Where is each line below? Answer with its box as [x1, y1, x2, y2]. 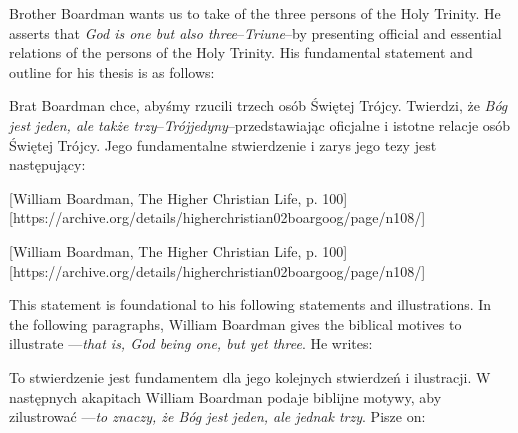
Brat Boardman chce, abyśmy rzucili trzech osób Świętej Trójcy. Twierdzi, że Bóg [9, 95, 508, 116]
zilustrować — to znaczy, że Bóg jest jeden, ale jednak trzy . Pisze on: [9, 406, 426, 427]
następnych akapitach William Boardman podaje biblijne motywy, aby [9, 386, 442, 407]
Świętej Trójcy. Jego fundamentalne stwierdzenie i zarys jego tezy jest [9, 134, 437, 155]
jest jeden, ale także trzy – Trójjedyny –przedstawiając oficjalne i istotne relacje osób [9, 114, 511, 135]
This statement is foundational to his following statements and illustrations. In [9, 294, 492, 315]
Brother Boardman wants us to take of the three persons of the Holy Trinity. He [9, 3, 501, 23]
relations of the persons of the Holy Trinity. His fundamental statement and [9, 42, 473, 63]
